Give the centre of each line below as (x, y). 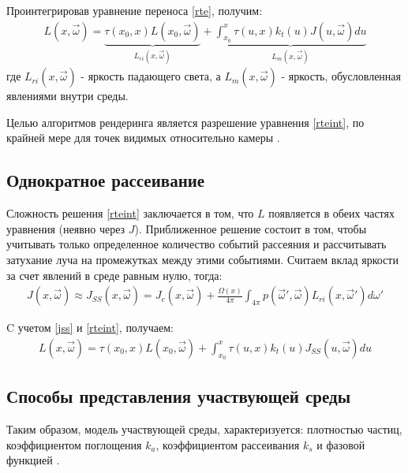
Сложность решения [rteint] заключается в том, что (130, 213)
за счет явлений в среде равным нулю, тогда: (114, 275)
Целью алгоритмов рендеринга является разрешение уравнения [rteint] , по (185, 122)
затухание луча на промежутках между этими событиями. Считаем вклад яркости (202, 260)
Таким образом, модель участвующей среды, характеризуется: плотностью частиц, (204, 429)
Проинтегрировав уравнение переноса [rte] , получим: (135, 10)
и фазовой (341, 444)
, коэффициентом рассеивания (228, 444)
